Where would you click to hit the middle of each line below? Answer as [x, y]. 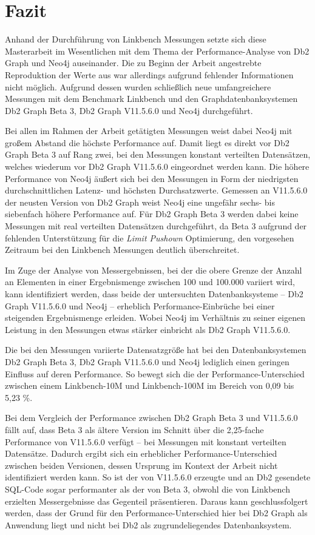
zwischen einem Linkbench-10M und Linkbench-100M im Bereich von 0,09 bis [150, 385]
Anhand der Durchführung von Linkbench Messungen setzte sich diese [136, 39]
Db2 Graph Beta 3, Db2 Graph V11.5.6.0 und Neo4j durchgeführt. [129, 110]
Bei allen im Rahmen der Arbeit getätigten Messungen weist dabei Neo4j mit [149, 131]
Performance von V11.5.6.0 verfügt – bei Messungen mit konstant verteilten [146, 441]
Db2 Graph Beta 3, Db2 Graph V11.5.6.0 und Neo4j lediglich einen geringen [147, 361]
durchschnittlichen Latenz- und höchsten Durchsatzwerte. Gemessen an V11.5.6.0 [156, 190]
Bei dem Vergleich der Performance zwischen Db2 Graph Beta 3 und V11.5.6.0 [151, 418]
